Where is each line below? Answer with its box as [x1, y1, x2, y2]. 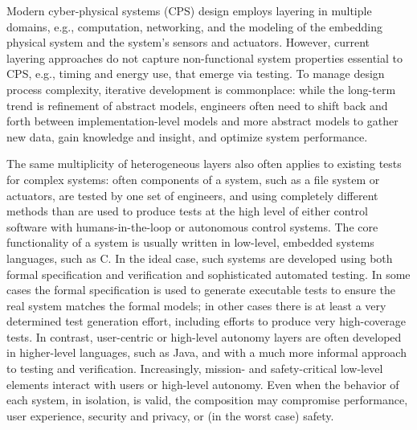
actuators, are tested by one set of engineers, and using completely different [6, 186, 378, 203]
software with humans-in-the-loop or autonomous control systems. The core [6, 218, 378, 235]
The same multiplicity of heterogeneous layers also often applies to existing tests [6, 155, 402, 172]
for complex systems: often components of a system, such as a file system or [6, 170, 380, 187]
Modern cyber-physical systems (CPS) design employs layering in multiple [6, 2, 372, 18]
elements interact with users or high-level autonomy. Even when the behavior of [6, 375, 399, 392]
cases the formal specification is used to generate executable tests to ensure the [6, 281, 396, 298]
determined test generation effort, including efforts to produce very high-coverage [6, 313, 407, 330]
